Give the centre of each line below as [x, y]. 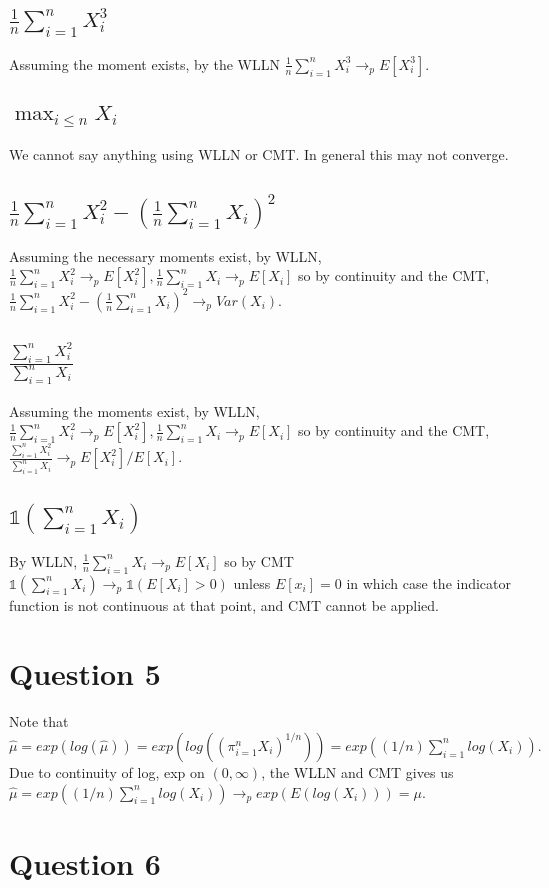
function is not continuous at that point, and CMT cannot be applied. [224, 604]
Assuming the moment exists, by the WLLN [144, 63]
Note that [39, 721]
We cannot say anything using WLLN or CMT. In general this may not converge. [259, 153]
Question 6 [85, 862]
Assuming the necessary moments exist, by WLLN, [165, 255]
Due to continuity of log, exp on [107, 771]
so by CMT [259, 560]
